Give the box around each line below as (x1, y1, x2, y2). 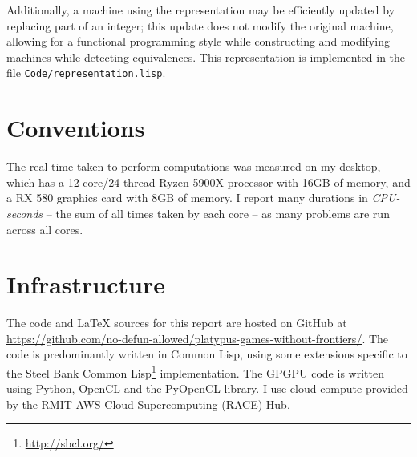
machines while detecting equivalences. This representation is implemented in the (6, 48, 406, 65)
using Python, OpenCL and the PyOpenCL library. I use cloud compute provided (6, 380, 408, 397)
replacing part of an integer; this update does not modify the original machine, (6, 17, 394, 34)
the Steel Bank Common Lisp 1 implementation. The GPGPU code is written (6, 362, 384, 381)
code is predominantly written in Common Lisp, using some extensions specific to (6, 346, 407, 362)
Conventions (6, 111, 145, 144)
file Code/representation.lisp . (6, 64, 166, 81)
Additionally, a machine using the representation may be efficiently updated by (6, 2, 395, 18)
